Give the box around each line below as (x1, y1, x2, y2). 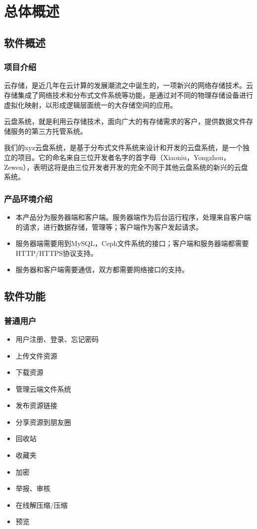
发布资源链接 (15, 400, 57, 410)
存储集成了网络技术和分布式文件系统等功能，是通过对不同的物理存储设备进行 (4, 89, 253, 100)
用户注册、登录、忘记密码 (15, 333, 99, 344)
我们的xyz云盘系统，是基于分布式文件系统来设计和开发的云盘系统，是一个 (4, 142, 243, 153)
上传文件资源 (15, 350, 57, 361)
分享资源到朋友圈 (15, 416, 71, 427)
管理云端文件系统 (15, 383, 71, 394)
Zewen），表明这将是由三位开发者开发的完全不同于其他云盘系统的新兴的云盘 (4, 162, 248, 172)
